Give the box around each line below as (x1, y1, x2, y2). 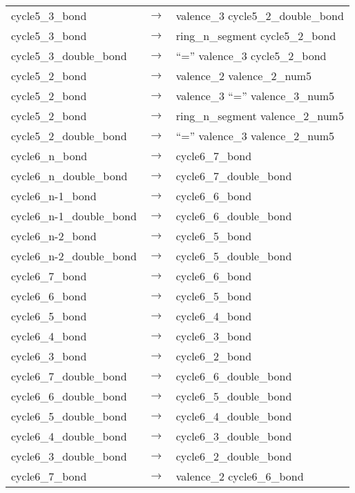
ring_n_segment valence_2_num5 (175, 108, 344, 124)
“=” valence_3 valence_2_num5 (175, 128, 334, 144)
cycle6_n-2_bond (11, 228, 97, 244)
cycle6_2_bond (175, 348, 252, 364)
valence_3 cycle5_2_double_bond (175, 8, 344, 23)
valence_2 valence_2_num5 (175, 68, 312, 84)
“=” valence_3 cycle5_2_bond (175, 48, 327, 64)
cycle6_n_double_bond (11, 168, 128, 184)
